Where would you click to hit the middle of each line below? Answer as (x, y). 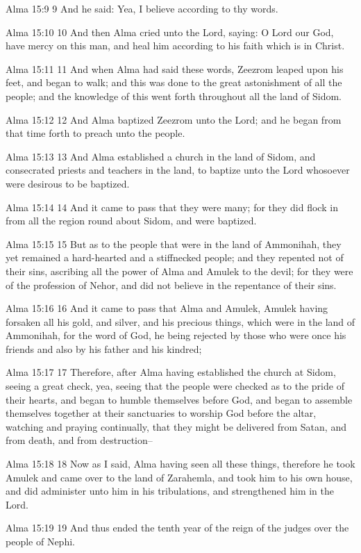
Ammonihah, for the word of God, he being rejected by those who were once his (176, 335)
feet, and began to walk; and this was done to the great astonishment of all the (174, 82)
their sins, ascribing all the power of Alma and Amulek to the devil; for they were (179, 271)
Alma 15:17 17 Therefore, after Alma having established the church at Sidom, (171, 372)
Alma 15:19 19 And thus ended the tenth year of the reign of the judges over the (177, 528)
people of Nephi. (40, 541)
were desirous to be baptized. (68, 183)
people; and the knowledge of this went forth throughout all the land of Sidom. (174, 96)
